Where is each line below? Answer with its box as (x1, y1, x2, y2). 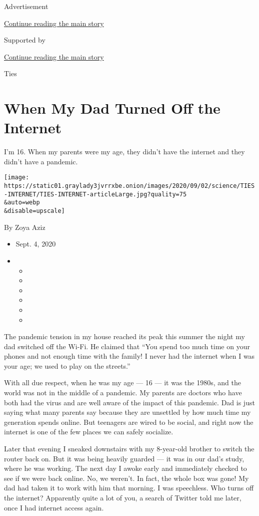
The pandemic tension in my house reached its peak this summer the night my (4, 331, 245, 342)
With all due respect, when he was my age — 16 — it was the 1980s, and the (4, 377, 241, 388)
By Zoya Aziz (4, 221, 45, 232)
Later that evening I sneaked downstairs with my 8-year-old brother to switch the (4, 443, 254, 454)
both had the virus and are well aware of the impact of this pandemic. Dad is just (4, 397, 255, 407)
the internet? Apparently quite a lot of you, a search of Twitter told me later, (4, 492, 241, 502)
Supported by (4, 35, 45, 45)
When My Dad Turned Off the (4, 98, 220, 118)
